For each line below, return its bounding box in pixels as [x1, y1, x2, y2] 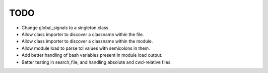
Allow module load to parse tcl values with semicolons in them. [21, 45, 150, 51]
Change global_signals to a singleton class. [21, 25, 110, 31]
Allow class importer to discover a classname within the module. [21, 38, 153, 44]
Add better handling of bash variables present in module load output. [21, 52, 163, 58]
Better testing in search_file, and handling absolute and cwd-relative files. [21, 59, 172, 65]
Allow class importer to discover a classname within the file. [21, 31, 144, 37]
